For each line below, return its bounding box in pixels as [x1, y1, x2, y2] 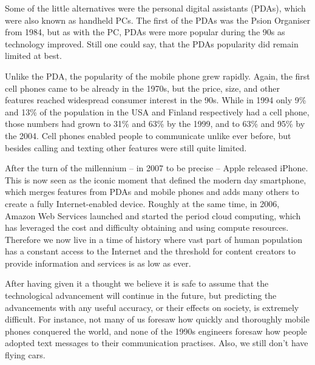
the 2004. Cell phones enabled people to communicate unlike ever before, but [5, 129, 291, 142]
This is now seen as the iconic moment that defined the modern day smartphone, [5, 173, 307, 186]
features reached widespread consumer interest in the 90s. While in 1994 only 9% [5, 94, 307, 106]
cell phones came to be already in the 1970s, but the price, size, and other [5, 81, 280, 94]
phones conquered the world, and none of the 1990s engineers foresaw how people [5, 324, 307, 337]
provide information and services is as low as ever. [5, 256, 191, 269]
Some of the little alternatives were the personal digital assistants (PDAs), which [5, 2, 306, 14]
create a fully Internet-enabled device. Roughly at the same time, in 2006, [5, 197, 280, 210]
